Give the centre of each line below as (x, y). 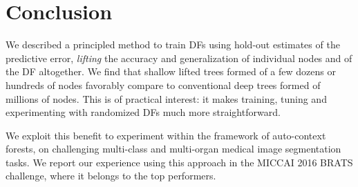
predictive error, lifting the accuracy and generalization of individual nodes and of (179, 58)
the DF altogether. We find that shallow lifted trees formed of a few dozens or (171, 71)
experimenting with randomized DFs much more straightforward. (143, 112)
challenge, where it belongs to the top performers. (111, 176)
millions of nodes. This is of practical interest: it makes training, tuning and (166, 98)
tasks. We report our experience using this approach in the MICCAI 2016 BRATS (179, 162)
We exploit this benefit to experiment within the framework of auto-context (166, 135)
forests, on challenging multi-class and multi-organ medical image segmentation (173, 149)
